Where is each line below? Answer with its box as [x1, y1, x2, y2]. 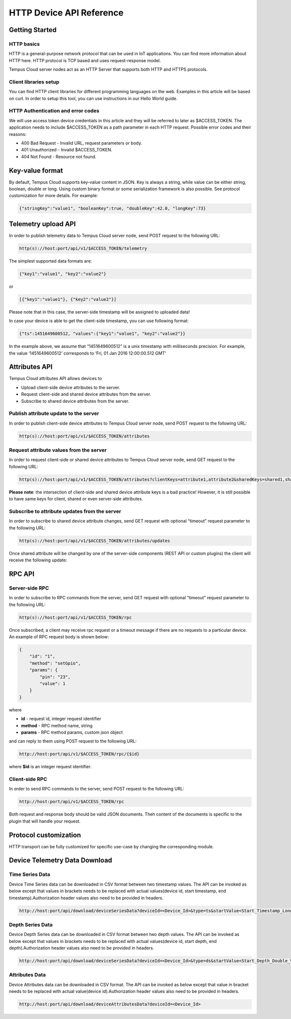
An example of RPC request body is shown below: [9, 634, 109, 640]
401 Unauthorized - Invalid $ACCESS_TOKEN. [21, 147, 113, 153]
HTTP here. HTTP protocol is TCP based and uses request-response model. [9, 57, 161, 63]
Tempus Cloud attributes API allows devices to [9, 376, 102, 381]
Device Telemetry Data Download [9, 856, 113, 865]
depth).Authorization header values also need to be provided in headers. [9, 945, 154, 951]
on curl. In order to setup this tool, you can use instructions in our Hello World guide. [9, 95, 178, 101]
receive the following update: [9, 557, 67, 563]
